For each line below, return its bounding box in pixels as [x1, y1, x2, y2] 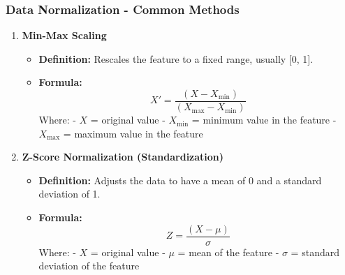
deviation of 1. [38, 186, 101, 201]
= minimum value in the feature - [191, 112, 337, 127]
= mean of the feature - [177, 244, 279, 259]
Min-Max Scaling [22, 28, 107, 43]
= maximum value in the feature [63, 126, 203, 140]
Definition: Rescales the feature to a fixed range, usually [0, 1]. [38, 51, 314, 66]
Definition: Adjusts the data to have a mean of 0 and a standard [38, 172, 322, 187]
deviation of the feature [38, 258, 140, 273]
